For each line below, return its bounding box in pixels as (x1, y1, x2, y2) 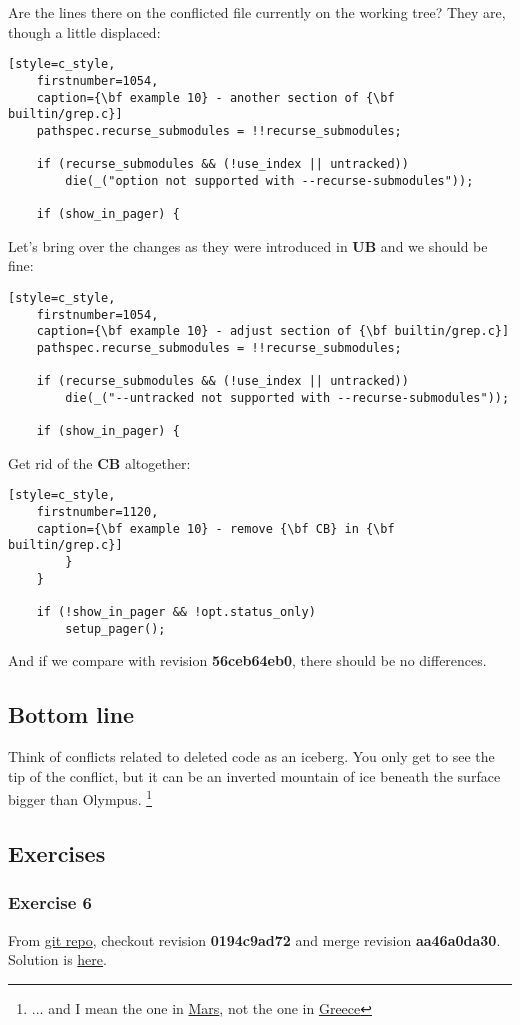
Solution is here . (8, 949, 107, 970)
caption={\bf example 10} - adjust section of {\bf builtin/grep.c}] (36, 324, 510, 339)
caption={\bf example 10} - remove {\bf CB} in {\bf (36, 521, 395, 536)
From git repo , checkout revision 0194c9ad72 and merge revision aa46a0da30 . (8, 929, 501, 950)
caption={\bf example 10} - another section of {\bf (36, 90, 395, 105)
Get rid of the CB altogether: (8, 452, 191, 473)
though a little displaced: (8, 21, 161, 42)
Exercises (8, 837, 106, 868)
